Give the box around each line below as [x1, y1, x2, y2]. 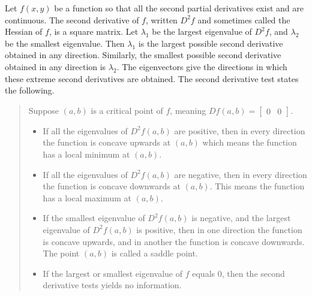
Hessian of [5, 25, 43, 38]
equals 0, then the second [192, 267, 285, 279]
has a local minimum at [43, 147, 130, 160]
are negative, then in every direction [174, 168, 307, 180]
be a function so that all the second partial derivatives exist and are [54, 2, 304, 14]
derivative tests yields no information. [43, 279, 182, 291]
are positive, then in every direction [174, 124, 305, 137]
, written [145, 13, 178, 26]
